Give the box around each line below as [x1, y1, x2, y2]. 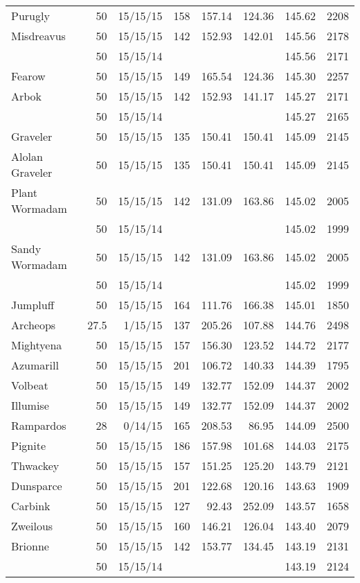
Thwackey [11, 458, 60, 473]
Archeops [11, 317, 56, 333]
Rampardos [11, 417, 66, 433]
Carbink [11, 498, 51, 514]
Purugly [11, 8, 50, 24]
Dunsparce [11, 478, 62, 494]
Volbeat [11, 377, 48, 393]
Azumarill [11, 357, 59, 373]
